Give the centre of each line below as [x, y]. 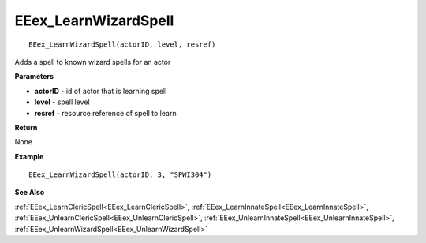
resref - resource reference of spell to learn [105, 113]
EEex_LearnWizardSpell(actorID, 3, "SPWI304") [120, 175]
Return [26, 127]
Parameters [34, 77]
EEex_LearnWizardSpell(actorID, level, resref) [122, 44]
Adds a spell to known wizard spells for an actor [93, 62]
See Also [30, 193]
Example [29, 156]
